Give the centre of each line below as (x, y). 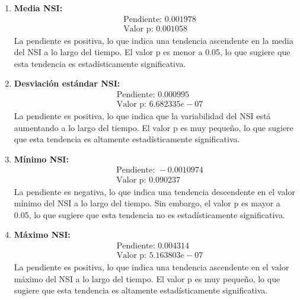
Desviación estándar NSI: (67, 83)
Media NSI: (38, 8)
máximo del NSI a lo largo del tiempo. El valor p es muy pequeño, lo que (147, 278)
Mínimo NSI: (41, 159)
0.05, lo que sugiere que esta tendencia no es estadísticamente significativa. (149, 214)
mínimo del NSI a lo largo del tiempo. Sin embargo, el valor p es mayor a (147, 203)
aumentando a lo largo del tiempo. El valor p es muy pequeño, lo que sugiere (154, 127)
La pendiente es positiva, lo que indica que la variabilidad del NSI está (142, 116)
